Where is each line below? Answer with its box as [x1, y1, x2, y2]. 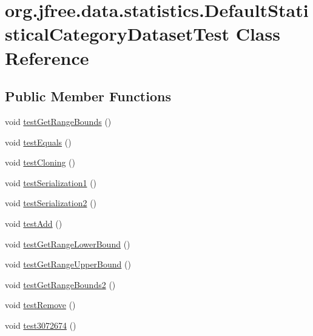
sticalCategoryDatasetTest [5, 21, 229, 46]
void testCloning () [5, 156, 75, 169]
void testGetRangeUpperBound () [5, 258, 131, 270]
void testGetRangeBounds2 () [5, 278, 116, 291]
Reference [5, 45, 89, 70]
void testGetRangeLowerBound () [5, 237, 130, 250]
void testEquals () [5, 135, 72, 148]
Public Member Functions [5, 87, 171, 106]
